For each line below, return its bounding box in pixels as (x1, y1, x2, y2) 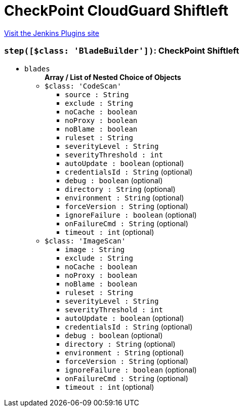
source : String (65, 90, 129, 99)
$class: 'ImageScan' (45, 236, 126, 245)
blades (24, 64, 50, 73)
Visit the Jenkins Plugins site (4, 28, 99, 37)
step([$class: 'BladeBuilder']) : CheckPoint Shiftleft (4, 46, 239, 56)
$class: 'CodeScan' (45, 81, 121, 90)
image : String (65, 245, 125, 254)
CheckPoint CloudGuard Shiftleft (4, 2, 229, 19)
